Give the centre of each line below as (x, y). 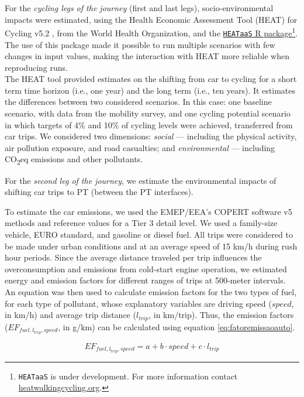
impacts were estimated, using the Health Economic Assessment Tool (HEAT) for (151, 19)
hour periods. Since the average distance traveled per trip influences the (133, 257)
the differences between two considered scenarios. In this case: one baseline (138, 102)
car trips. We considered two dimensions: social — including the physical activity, (151, 136)
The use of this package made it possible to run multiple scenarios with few (140, 44)
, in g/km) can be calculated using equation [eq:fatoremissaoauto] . (177, 326)
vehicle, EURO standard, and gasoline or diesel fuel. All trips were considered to (149, 234)
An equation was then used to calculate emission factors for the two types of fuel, (151, 291)
